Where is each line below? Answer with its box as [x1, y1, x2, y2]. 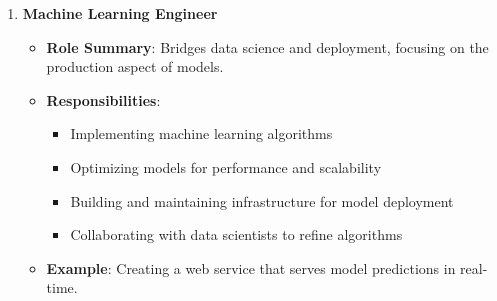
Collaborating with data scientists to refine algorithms [70, 224, 403, 245]
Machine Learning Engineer [22, 3, 218, 23]
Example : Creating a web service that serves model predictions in [46, 257, 456, 278]
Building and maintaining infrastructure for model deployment [70, 190, 454, 211]
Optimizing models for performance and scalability [70, 156, 382, 177]
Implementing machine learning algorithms [70, 123, 333, 144]
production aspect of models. [46, 56, 224, 77]
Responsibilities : [46, 89, 161, 110]
